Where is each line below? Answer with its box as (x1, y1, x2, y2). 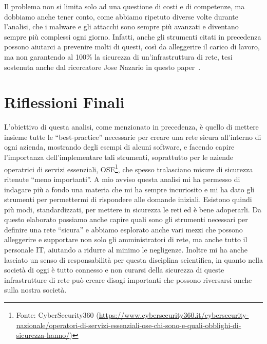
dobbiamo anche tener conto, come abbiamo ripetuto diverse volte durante (4, 11, 239, 22)
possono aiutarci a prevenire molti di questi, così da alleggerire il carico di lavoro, (4, 41, 260, 52)
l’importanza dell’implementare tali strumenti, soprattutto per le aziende (4, 152, 234, 162)
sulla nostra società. (4, 284, 67, 295)
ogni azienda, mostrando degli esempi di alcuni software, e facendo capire (4, 141, 235, 152)
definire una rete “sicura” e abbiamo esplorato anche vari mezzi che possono (4, 224, 243, 234)
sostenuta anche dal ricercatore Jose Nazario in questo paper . (4, 61, 201, 72)
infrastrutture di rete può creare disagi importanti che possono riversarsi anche (4, 274, 252, 285)
